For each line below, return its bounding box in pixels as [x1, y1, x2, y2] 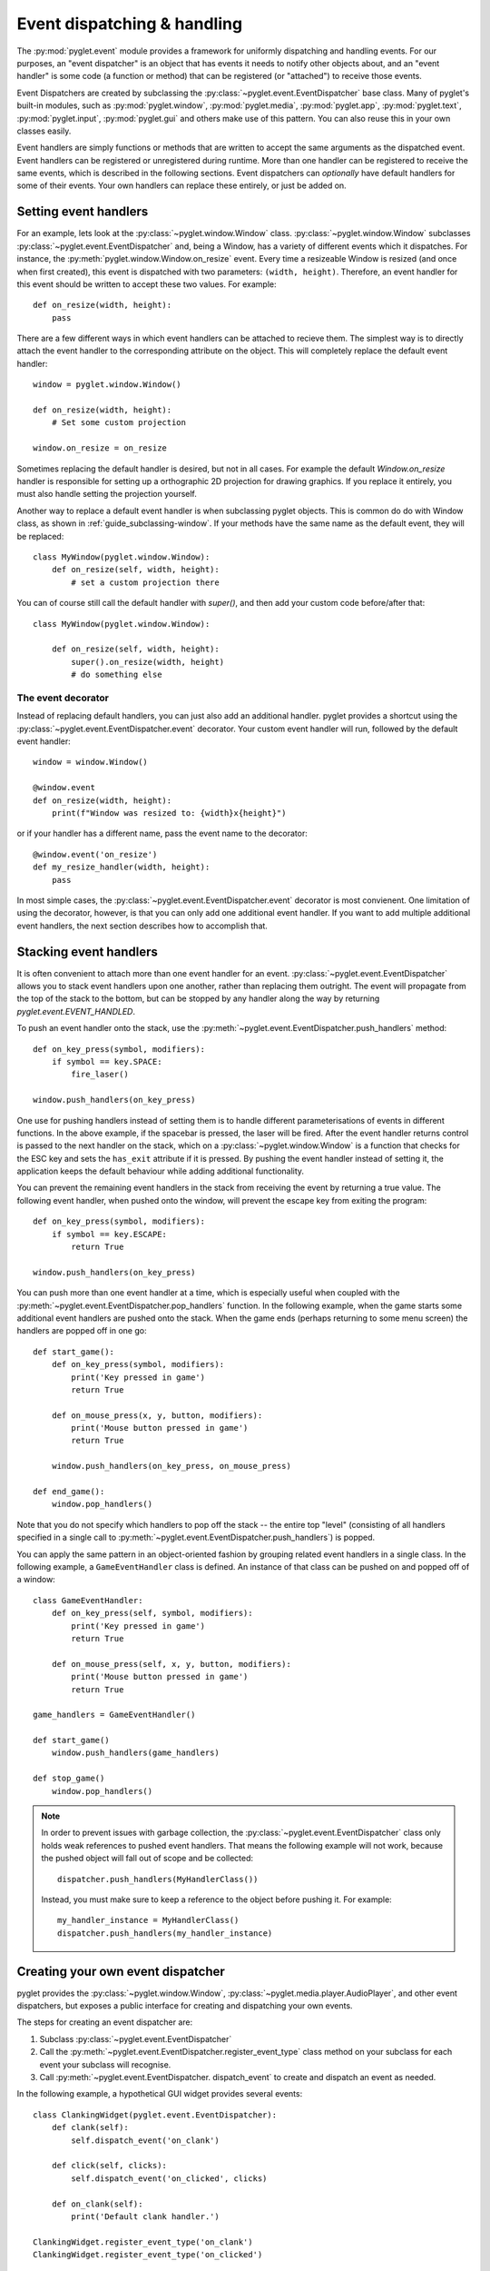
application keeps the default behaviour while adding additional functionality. [16, 1165, 304, 1176]
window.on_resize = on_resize [33, 443, 168, 453]
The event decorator [16, 691, 109, 704]
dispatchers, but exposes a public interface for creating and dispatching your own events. [16, 2000, 353, 2011]
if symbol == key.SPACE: [51, 1056, 162, 1066]
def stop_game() [33, 1773, 105, 1784]
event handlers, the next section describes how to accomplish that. [16, 920, 268, 931]
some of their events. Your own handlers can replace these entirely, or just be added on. [16, 180, 347, 191]
